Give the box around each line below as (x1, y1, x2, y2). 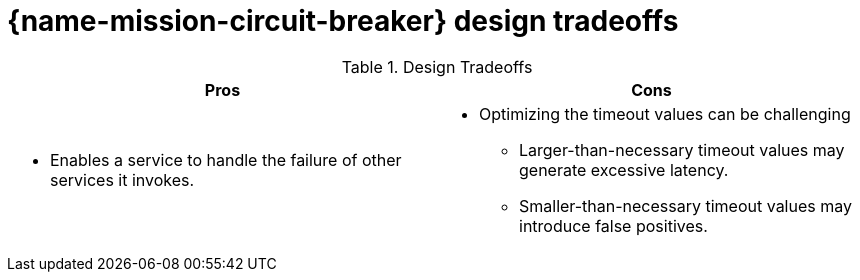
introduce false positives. (519, 215, 708, 236)
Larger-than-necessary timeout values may (519, 139, 845, 160)
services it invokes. (50, 169, 195, 190)
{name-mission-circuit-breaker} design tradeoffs (7, 4, 679, 38)
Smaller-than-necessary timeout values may (519, 195, 852, 216)
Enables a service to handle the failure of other (50, 149, 402, 170)
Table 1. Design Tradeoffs (341, 56, 533, 77)
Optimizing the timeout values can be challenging (479, 103, 851, 124)
